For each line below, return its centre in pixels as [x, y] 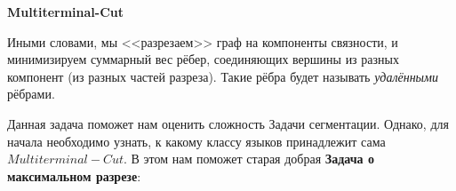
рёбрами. [31, 94]
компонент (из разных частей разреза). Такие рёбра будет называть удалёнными [223, 76]
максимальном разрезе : [74, 175]
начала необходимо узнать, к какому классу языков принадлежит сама [196, 141]
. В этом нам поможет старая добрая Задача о [248, 159]
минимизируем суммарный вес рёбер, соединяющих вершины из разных [203, 59]
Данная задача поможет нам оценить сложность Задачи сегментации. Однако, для [228, 123]
